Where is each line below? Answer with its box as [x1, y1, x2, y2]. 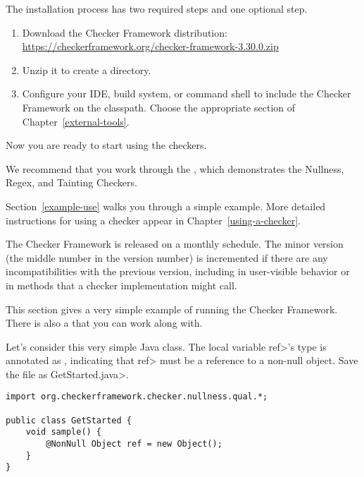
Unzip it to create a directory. [22, 62, 151, 77]
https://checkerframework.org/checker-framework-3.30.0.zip [22, 39, 279, 54]
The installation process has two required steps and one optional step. [6, 1, 308, 16]
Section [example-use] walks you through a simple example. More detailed [6, 198, 326, 213]
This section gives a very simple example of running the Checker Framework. [6, 301, 338, 316]
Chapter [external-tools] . [22, 114, 130, 128]
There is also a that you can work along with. [6, 315, 203, 330]
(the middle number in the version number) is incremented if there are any [6, 250, 328, 265]
